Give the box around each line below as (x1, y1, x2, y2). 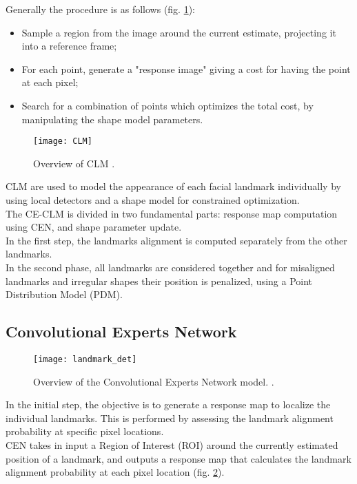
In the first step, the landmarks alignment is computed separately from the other (6, 233, 347, 247)
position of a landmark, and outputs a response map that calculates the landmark (6, 451, 351, 465)
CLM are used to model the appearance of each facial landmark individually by (6, 179, 341, 193)
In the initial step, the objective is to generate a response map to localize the (6, 397, 331, 412)
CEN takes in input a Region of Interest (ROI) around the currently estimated (6, 437, 338, 452)
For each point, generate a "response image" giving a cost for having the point (21, 61, 351, 76)
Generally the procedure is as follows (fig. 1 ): (6, 2, 196, 16)
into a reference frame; (21, 39, 117, 53)
